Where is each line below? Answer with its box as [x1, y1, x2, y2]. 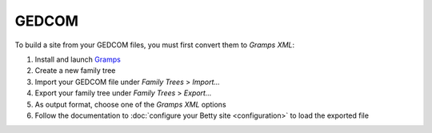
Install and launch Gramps [34, 54, 122, 64]
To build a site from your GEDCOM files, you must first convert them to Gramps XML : [14, 40, 295, 50]
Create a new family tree [34, 66, 116, 75]
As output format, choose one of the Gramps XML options [34, 99, 227, 109]
